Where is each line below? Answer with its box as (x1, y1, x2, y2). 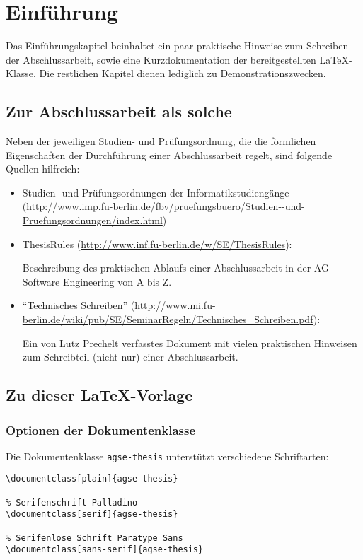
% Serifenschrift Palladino (6, 497, 138, 508)
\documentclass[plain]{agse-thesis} (6, 474, 178, 484)
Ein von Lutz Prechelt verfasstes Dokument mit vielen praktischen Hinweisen (22, 335, 357, 350)
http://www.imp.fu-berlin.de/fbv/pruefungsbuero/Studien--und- (26, 199, 305, 214)
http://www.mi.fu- (134, 298, 216, 313)
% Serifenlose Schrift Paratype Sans (6, 532, 183, 543)
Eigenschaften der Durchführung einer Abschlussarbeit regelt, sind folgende (6, 147, 333, 162)
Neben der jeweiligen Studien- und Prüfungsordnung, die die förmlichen (6, 134, 316, 148)
